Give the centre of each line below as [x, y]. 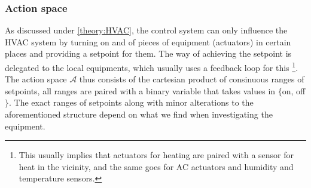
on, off [294, 90]
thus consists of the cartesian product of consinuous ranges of [192, 79]
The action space [36, 79]
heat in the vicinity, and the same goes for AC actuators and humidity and [156, 166]
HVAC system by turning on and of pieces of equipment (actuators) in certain [148, 41]
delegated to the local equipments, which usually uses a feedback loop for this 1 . [152, 67]
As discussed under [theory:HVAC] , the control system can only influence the [146, 30]
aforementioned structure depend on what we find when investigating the [139, 114]
